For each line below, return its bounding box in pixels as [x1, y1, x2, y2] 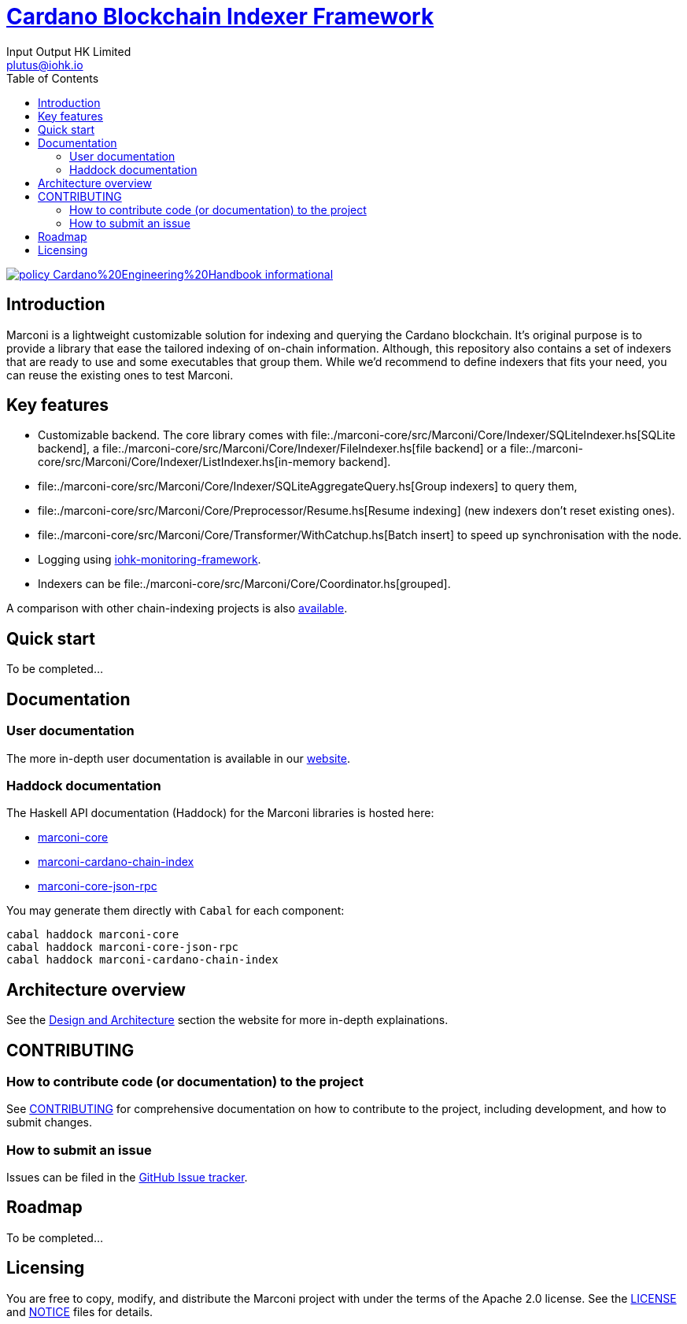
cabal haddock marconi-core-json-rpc [6, 941, 239, 954]
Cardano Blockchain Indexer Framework [6, 3, 434, 30]
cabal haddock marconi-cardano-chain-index [6, 953, 279, 967]
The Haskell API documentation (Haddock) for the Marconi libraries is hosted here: [6, 806, 434, 820]
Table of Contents [6, 71, 99, 85]
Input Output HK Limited [6, 44, 131, 58]
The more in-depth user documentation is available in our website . [6, 751, 351, 765]
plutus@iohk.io [6, 57, 83, 72]
